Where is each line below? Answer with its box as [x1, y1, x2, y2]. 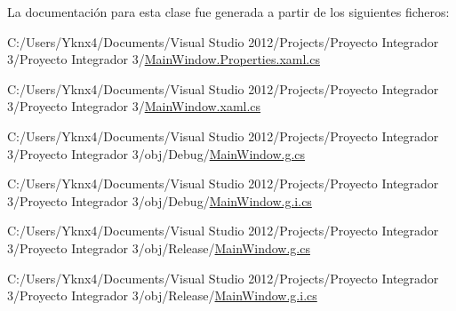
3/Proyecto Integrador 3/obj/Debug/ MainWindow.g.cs [7, 144, 306, 163]
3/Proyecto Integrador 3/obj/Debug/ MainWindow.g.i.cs [7, 191, 312, 210]
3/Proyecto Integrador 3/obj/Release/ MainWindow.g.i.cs [7, 286, 317, 305]
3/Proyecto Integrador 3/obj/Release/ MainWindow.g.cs [7, 238, 310, 257]
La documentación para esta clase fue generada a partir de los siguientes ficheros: [7, 3, 450, 20]
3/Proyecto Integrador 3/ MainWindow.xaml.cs [7, 97, 261, 116]
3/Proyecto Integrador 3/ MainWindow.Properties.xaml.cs [7, 50, 320, 68]
